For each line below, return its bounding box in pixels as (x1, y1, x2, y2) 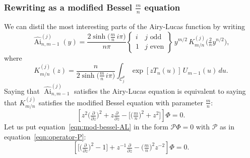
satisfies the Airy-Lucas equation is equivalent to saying (74, 85, 246, 96)
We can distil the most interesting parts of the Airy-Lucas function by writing (4, 21, 245, 31)
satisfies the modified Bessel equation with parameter (38, 97, 203, 107)
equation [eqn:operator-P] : (4, 131, 86, 141)
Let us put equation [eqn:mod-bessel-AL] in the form (4, 121, 168, 132)
